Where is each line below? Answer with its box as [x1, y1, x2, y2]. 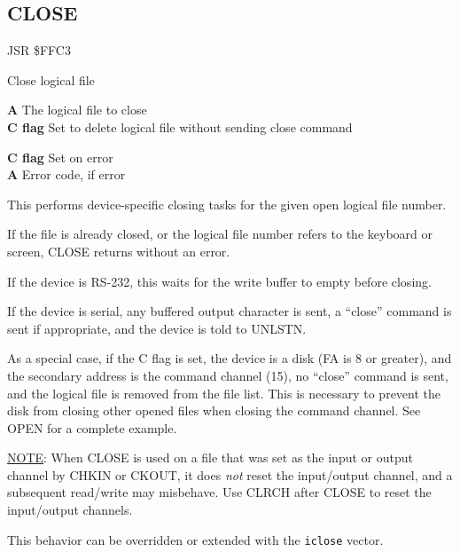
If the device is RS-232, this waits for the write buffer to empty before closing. [7, 272, 432, 290]
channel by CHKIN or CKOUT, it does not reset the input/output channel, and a [7, 465, 453, 484]
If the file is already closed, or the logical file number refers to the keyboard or [7, 225, 433, 243]
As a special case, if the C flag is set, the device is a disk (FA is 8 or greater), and [7, 349, 452, 367]
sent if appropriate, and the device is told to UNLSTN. [7, 319, 307, 337]
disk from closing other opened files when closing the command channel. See [7, 401, 421, 420]
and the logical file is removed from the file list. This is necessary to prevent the [7, 383, 441, 402]
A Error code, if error [7, 165, 126, 184]
